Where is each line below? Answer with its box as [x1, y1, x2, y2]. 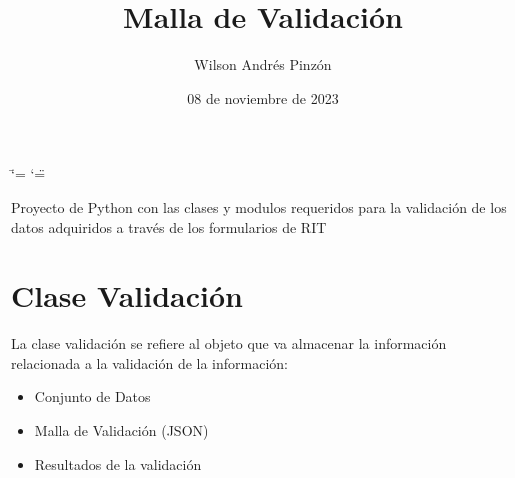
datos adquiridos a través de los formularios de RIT [11, 216, 327, 237]
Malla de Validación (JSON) [34, 420, 209, 440]
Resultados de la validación [34, 453, 202, 474]
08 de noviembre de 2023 [187, 87, 339, 108]
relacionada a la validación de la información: [11, 352, 288, 373]
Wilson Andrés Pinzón [194, 54, 332, 75]
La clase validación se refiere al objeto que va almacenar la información [11, 333, 447, 354]
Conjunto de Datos [34, 386, 151, 407]
